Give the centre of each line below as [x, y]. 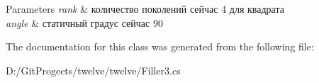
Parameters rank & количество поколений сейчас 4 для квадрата [145, 9]
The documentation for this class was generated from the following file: [160, 46]
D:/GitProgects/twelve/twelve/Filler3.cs [93, 70]
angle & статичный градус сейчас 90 [84, 22]
